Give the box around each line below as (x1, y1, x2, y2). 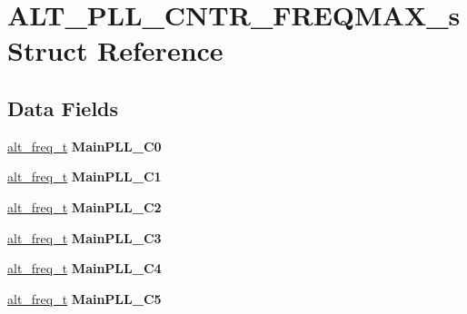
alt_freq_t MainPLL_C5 (7, 289, 162, 308)
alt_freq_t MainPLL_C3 (7, 228, 162, 247)
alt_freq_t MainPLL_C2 (7, 197, 162, 216)
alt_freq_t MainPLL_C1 (7, 167, 162, 186)
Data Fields (7, 93, 119, 122)
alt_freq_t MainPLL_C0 (7, 136, 162, 155)
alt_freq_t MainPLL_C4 (7, 259, 162, 278)
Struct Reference (7, 32, 224, 69)
